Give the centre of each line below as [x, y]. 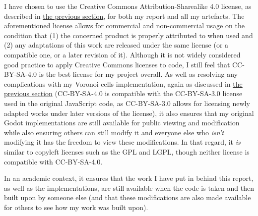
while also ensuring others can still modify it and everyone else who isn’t [114, 132]
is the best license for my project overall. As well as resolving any [138, 74]
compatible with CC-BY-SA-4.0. [53, 161]
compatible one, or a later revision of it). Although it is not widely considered [122, 54]
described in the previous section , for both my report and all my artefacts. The [124, 16]
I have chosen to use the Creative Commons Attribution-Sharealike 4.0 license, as [128, 6]
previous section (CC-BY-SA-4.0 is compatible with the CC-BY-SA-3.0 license [123, 93]
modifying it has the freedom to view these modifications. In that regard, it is [122, 142]
